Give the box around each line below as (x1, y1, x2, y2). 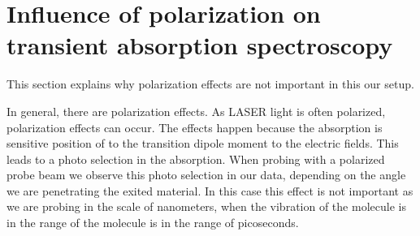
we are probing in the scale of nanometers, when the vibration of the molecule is (6, 198, 406, 215)
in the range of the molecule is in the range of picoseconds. (6, 214, 299, 231)
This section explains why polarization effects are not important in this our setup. (6, 75, 414, 92)
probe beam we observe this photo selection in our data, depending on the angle (6, 166, 406, 183)
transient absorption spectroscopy (6, 28, 393, 62)
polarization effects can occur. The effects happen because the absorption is (6, 118, 383, 135)
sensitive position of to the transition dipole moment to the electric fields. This (6, 135, 399, 152)
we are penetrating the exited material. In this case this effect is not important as (6, 182, 414, 199)
